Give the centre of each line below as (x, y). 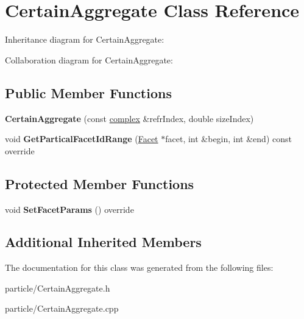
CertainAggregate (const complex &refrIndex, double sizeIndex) (129, 118)
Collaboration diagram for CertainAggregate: (89, 59)
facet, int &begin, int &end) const (228, 139)
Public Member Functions (88, 92)
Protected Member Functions (100, 183)
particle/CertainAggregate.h (58, 288)
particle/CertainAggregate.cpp (62, 308)
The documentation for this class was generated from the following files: (139, 267)
